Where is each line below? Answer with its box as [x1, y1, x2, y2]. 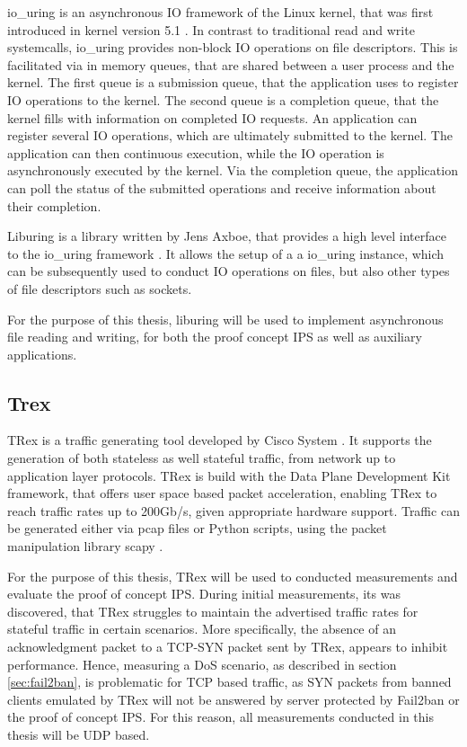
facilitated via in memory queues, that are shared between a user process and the [7, 55, 454, 74]
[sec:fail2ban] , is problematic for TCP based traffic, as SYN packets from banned [7, 672, 452, 691]
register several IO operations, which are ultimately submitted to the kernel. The [7, 126, 453, 145]
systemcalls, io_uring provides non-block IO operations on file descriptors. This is [7, 38, 458, 57]
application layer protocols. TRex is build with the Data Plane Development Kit [7, 466, 451, 485]
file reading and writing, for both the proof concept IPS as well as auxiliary [7, 327, 422, 346]
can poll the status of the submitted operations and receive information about [7, 178, 436, 197]
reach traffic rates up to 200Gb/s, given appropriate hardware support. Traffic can [7, 501, 460, 520]
